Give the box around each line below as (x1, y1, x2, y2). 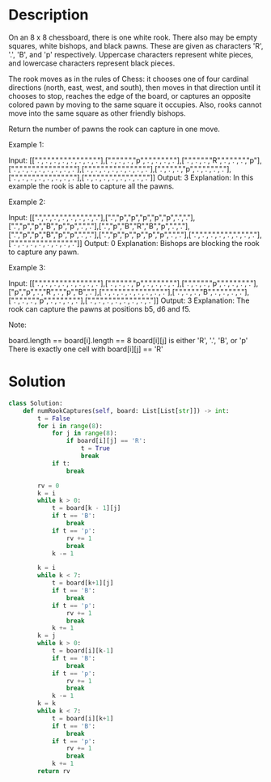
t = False (37, 414, 70, 423)
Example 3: (8, 262, 46, 272)
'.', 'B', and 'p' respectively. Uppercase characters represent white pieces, (8, 49, 253, 59)
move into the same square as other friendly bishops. (8, 108, 186, 118)
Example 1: (8, 139, 44, 149)
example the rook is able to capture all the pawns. (8, 181, 175, 191)
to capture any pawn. (8, 247, 79, 257)
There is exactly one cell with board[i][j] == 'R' (8, 344, 163, 354)
